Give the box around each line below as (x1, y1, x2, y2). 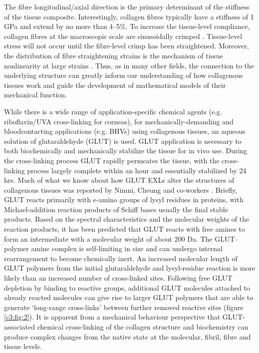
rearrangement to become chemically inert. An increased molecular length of (4, 253, 238, 263)
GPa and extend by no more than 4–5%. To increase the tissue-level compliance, (4, 21, 250, 31)
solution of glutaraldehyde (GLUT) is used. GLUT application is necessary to (4, 135, 242, 146)
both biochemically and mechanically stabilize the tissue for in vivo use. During (4, 145, 248, 156)
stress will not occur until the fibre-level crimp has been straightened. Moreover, (4, 40, 249, 51)
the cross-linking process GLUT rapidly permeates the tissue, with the (4, 155, 220, 165)
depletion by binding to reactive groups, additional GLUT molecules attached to (4, 282, 250, 293)
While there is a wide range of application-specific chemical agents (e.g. (4, 106, 222, 116)
